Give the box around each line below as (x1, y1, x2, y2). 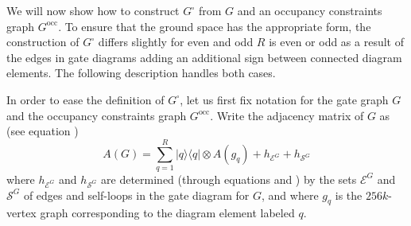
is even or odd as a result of (269, 33, 404, 50)
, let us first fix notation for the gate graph (180, 91, 389, 107)
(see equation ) (6, 123, 79, 139)
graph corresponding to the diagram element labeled (40, 205, 295, 221)
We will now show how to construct (6, 2, 180, 18)
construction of (6, 33, 79, 50)
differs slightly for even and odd (98, 33, 254, 50)
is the (335, 186, 363, 203)
